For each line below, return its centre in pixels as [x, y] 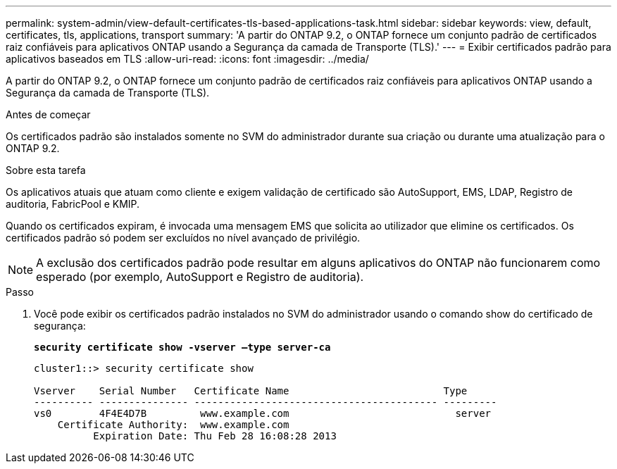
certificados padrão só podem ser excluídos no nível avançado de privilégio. [183, 238]
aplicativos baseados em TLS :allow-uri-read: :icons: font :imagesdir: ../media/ [187, 59]
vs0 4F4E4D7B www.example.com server [263, 413]
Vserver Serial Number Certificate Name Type [251, 391]
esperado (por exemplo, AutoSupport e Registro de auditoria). [200, 277]
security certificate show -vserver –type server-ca [182, 347]
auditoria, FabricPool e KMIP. [73, 204]
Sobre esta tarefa [46, 170]
